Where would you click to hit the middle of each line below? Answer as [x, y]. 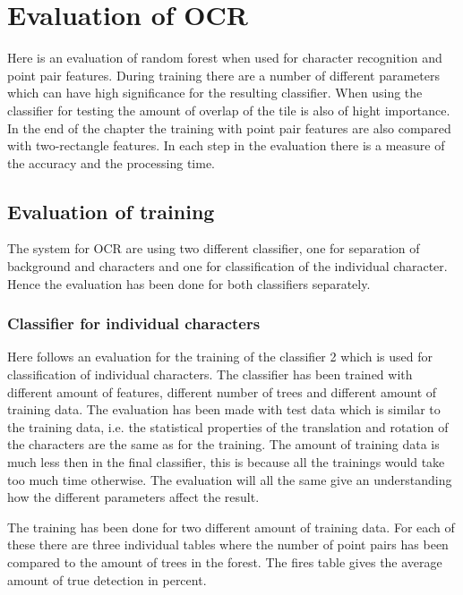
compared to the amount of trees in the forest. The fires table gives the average [225, 562]
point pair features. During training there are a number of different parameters [223, 75]
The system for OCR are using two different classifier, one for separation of [214, 248]
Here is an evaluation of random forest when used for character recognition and [225, 58]
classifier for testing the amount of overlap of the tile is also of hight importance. [229, 110]
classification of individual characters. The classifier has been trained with [210, 374]
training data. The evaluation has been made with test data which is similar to [224, 409]
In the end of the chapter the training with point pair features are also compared [229, 127]
